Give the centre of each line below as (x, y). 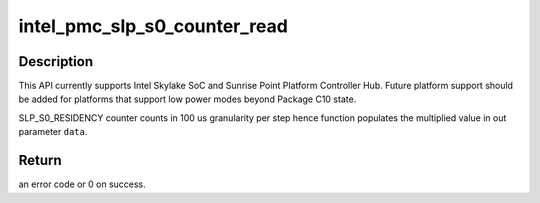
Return (40, 160)
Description (56, 61)
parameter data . (53, 132)
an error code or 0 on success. (82, 184)
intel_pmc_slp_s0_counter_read (153, 26)
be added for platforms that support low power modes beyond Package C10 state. (187, 99)
